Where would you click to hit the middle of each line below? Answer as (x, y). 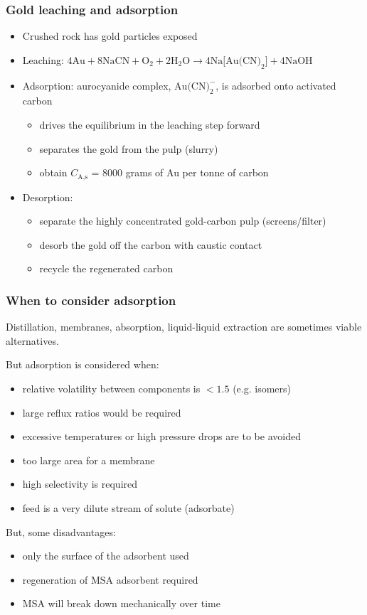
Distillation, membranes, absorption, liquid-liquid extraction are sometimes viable (184, 327)
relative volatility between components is (111, 389)
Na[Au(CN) (235, 61)
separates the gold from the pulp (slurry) (129, 148)
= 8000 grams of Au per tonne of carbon (180, 172)
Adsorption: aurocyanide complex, (97, 85)
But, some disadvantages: (61, 531)
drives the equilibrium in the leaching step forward (150, 124)
